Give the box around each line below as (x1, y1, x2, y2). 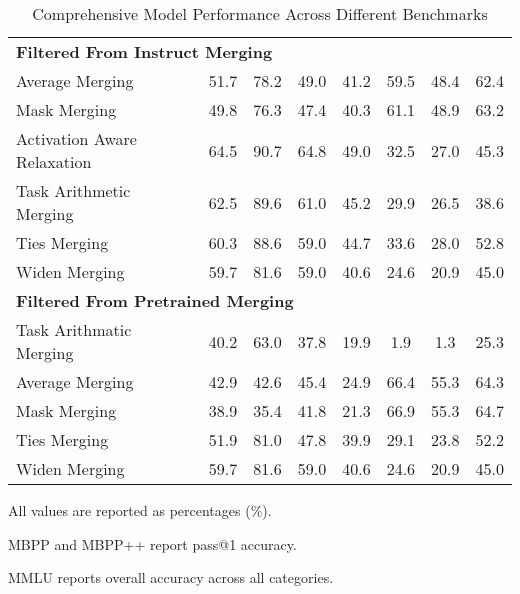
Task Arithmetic (16, 179, 131, 202)
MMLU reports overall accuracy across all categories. (8, 567, 334, 588)
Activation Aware (16, 127, 137, 150)
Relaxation (16, 150, 92, 173)
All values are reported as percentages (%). (8, 500, 272, 520)
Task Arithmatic (16, 318, 132, 341)
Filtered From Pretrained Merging (16, 289, 294, 312)
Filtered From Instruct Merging (16, 40, 273, 63)
